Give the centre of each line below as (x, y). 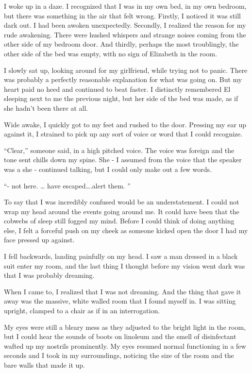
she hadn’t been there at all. (46, 108)
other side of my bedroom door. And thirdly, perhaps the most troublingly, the (121, 44)
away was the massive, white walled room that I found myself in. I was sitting (120, 301)
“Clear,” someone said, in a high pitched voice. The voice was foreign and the (119, 150)
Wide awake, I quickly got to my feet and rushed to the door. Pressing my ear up (125, 124)
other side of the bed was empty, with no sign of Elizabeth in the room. (110, 53)
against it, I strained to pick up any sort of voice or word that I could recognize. (123, 134)
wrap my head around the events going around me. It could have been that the (122, 211)
